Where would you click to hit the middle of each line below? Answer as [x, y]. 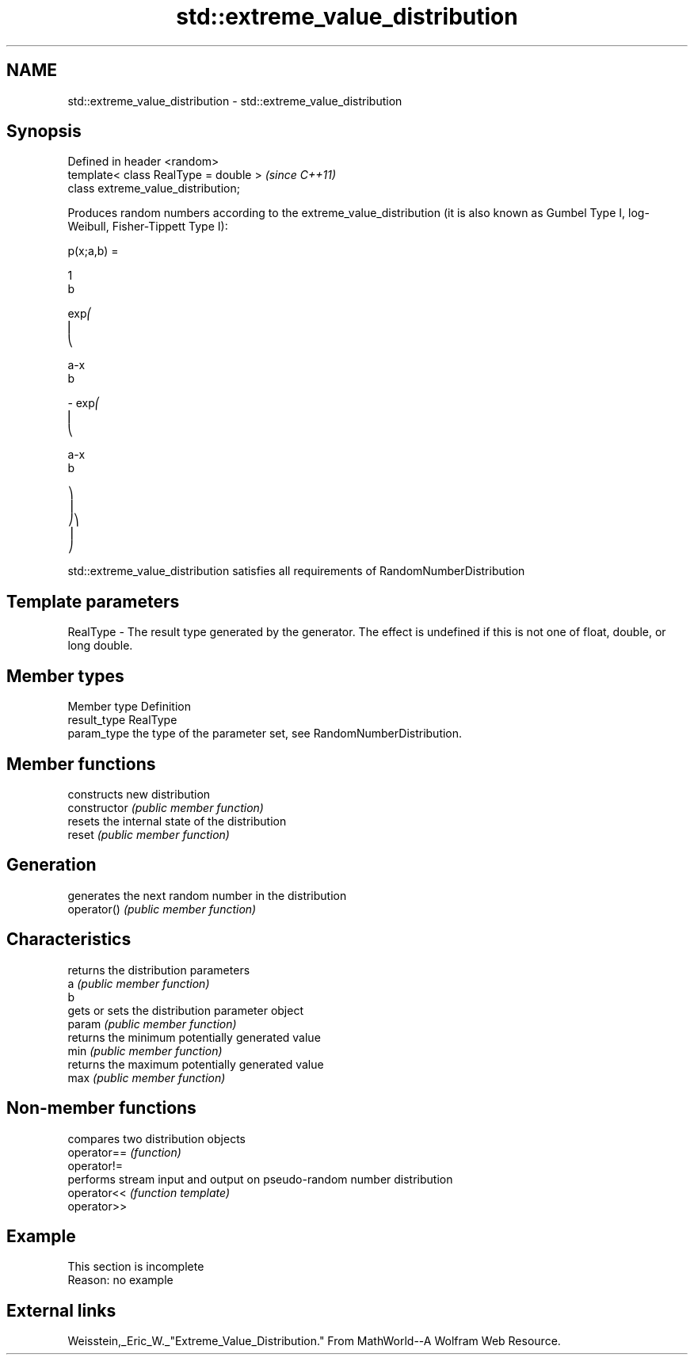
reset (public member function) [149, 834]
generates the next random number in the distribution [207, 895]
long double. [100, 646]
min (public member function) [145, 1050]
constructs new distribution [139, 794]
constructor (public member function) [166, 807]
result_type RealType [122, 720]
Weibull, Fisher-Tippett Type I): [148, 227]
